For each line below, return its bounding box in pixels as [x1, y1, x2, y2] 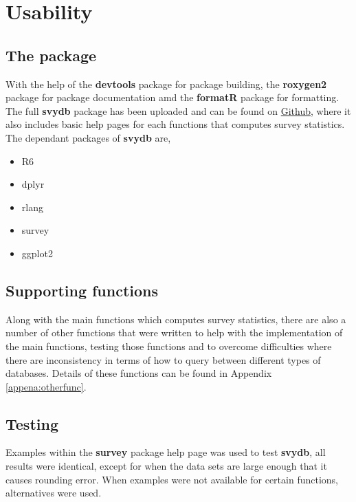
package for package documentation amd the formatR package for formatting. [5, 90, 340, 105]
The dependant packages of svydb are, [5, 130, 171, 144]
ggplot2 [21, 245, 53, 260]
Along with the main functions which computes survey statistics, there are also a [5, 312, 346, 326]
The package [5, 44, 97, 65]
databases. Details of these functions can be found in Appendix [5, 366, 272, 380]
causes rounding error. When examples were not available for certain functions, [5, 472, 338, 486]
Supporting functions [5, 279, 159, 301]
